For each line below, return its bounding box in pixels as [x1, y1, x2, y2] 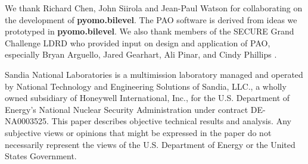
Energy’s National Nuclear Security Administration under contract [5, 103, 248, 115]
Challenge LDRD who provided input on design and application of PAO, [5, 36, 270, 49]
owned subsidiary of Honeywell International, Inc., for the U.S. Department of [5, 92, 290, 104]
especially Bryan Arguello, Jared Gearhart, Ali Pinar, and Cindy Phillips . [5, 48, 277, 61]
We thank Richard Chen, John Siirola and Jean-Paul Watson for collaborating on [5, 2, 303, 14]
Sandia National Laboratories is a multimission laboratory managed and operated [5, 68, 303, 80]
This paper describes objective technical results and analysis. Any [51, 115, 291, 127]
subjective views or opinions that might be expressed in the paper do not [5, 126, 272, 138]
